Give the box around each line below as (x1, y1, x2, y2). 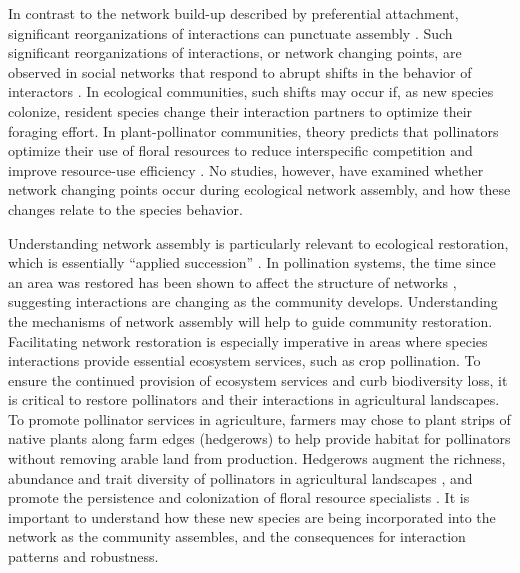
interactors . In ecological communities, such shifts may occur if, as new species (8, 81, 494, 102)
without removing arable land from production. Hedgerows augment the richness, (8, 448, 506, 469)
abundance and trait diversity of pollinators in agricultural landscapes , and (8, 467, 473, 488)
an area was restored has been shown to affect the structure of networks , (8, 271, 457, 292)
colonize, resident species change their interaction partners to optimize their (8, 100, 473, 121)
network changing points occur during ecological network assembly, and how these (8, 179, 511, 200)
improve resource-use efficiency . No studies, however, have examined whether (8, 159, 484, 180)
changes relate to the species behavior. (8, 198, 243, 219)
